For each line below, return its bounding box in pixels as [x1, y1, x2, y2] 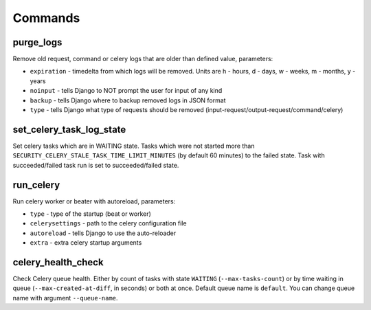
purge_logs [12, 36, 63, 48]
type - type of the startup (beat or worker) [30, 210, 151, 218]
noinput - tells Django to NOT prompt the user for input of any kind [30, 87, 223, 95]
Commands [12, 10, 80, 25]
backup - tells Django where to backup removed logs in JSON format [30, 96, 226, 104]
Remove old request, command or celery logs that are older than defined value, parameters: [12, 55, 273, 63]
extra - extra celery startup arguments [30, 239, 142, 247]
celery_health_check [12, 256, 104, 268]
